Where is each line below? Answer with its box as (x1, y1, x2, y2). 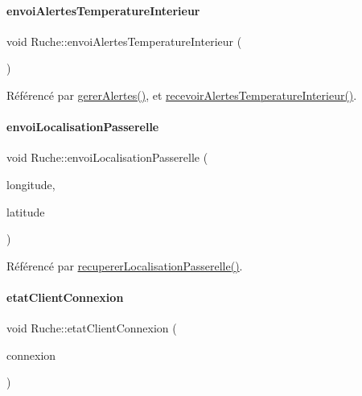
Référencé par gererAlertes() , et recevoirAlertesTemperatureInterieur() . (6, 86, 357, 103)
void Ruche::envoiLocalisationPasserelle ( (6, 149, 208, 166)
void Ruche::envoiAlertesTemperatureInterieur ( (6, 32, 242, 49)
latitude (6, 203, 45, 220)
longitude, (6, 175, 56, 192)
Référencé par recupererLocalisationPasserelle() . (6, 257, 243, 274)
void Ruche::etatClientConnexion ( (6, 320, 177, 336)
